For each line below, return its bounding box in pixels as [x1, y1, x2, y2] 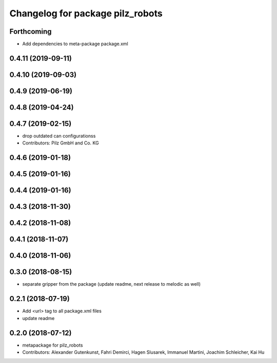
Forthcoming [9, 27, 52, 36]
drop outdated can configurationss [22, 133, 96, 139]
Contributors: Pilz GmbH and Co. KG [22, 140, 100, 146]
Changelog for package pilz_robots [9, 8, 163, 19]
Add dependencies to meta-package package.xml [22, 41, 128, 47]
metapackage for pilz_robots [22, 342, 83, 348]
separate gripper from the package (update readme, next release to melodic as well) [22, 281, 201, 287]
